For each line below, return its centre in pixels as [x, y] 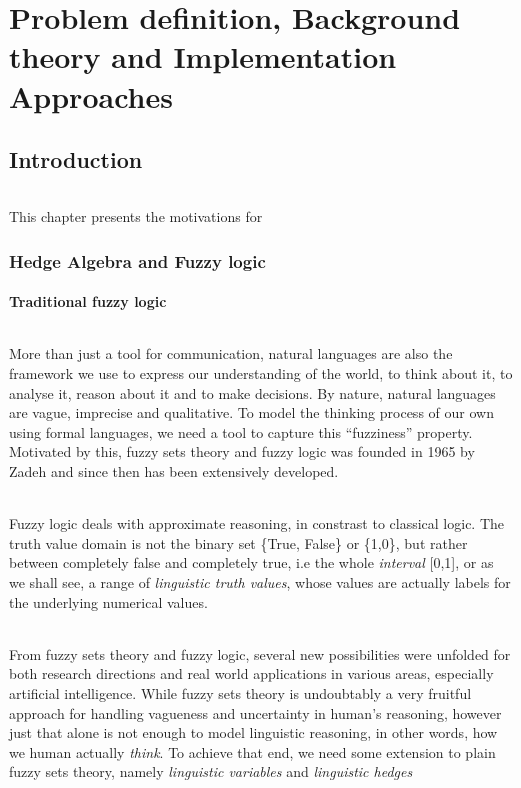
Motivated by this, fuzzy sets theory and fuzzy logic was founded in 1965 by [242, 451]
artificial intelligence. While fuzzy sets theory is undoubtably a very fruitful [240, 692]
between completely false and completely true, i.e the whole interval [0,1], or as [251, 562]
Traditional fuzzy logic [88, 301]
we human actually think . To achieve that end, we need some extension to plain [252, 751]
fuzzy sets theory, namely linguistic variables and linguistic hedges [211, 771]
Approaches [91, 95]
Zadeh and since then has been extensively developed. [174, 470]
